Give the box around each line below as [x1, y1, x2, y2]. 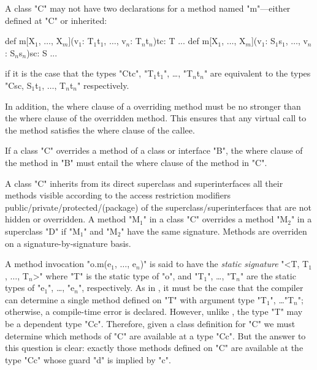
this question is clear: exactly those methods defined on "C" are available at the [5, 341, 304, 354]
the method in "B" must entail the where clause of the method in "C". [5, 156, 267, 168]
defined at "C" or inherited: [5, 13, 107, 26]
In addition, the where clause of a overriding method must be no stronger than [5, 99, 301, 112]
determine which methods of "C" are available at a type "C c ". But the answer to [5, 329, 306, 342]
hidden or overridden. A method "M [5, 213, 140, 225]
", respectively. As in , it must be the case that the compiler [78, 281, 304, 294]
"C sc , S [5, 78, 32, 91]
